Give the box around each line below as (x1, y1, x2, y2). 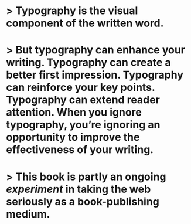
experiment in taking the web (6, 182, 151, 196)
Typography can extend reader (6, 93, 160, 107)
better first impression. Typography (6, 69, 183, 82)
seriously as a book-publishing (6, 195, 160, 208)
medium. (6, 207, 50, 220)
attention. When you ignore (6, 106, 142, 119)
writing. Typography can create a (6, 56, 171, 69)
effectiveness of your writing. (6, 143, 154, 157)
